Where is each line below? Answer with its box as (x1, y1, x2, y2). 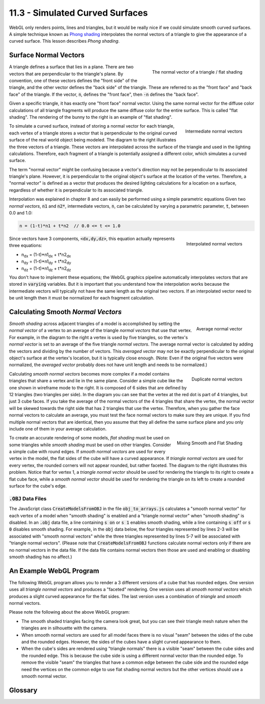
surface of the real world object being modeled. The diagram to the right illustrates (9, 137, 177, 143)
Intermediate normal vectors (185, 128, 242, 135)
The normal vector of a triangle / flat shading (152, 69, 242, 75)
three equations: (9, 243, 43, 248)
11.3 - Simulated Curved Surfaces (9, 7, 148, 18)
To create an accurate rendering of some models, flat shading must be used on (9, 435, 170, 441)
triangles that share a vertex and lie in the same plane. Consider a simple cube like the (9, 378, 184, 384)
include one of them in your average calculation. (9, 426, 107, 432)
